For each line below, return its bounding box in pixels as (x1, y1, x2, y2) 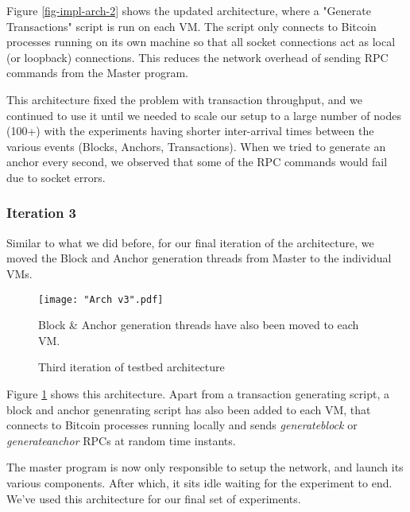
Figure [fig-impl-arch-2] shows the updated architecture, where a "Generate (6, 2, 371, 18)
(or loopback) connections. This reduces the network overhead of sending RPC (6, 48, 389, 65)
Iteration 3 (6, 203, 77, 223)
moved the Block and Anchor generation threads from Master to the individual (6, 250, 392, 266)
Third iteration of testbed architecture (38, 359, 225, 375)
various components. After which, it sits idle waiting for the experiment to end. (6, 474, 393, 491)
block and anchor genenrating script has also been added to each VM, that (6, 401, 371, 417)
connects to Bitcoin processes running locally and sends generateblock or (6, 417, 358, 433)
